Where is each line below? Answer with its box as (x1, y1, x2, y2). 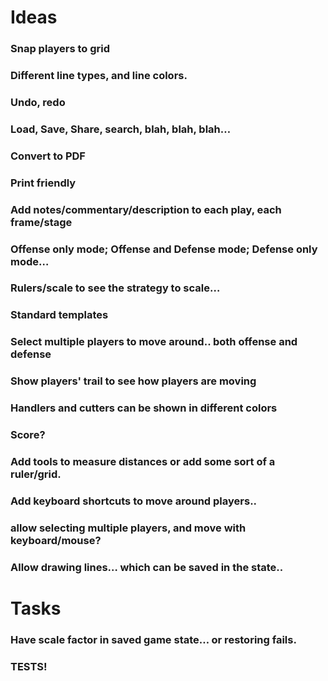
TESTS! (10, 659, 48, 673)
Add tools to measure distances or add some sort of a (10, 455, 276, 469)
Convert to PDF (10, 149, 86, 163)
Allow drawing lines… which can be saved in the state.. (10, 560, 284, 574)
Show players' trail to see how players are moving (10, 374, 257, 388)
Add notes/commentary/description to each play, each (10, 202, 282, 216)
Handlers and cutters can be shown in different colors (10, 401, 278, 415)
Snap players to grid (10, 42, 111, 56)
